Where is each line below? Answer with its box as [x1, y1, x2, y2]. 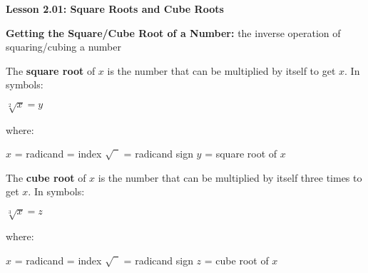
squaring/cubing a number [6, 39, 121, 54]
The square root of [6, 63, 96, 78]
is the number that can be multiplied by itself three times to [98, 170, 362, 185]
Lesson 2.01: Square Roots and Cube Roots [6, 1, 224, 16]
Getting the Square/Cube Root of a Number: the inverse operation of [6, 25, 341, 40]
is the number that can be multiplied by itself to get [107, 63, 336, 78]
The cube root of [6, 170, 86, 185]
